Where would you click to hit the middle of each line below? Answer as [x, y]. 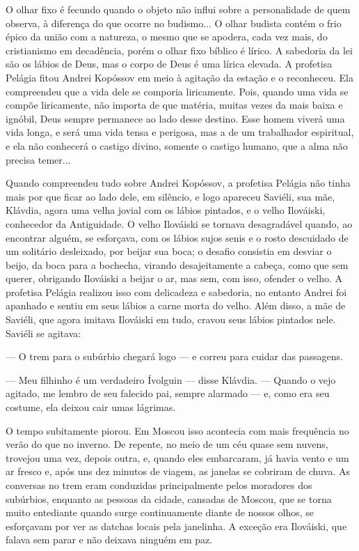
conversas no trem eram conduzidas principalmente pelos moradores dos [159, 485]
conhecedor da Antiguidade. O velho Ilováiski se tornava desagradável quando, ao [179, 223]
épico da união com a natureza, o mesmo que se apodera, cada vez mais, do [167, 37]
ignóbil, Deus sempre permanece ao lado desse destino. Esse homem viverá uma [175, 118]
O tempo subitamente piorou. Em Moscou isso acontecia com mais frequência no [177, 430]
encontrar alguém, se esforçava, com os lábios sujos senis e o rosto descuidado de [177, 237]
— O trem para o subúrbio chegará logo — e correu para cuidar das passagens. [174, 356]
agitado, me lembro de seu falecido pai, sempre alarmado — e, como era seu [168, 393]
